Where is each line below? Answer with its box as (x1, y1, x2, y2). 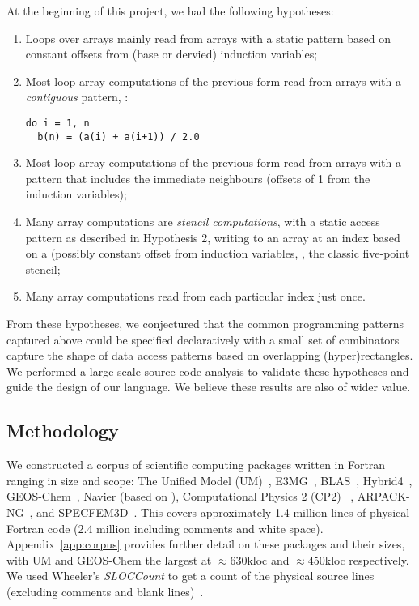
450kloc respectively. (307, 551, 409, 568)
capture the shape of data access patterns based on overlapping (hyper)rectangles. (6, 347, 413, 364)
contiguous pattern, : (25, 88, 129, 105)
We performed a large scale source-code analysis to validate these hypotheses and (6, 362, 409, 379)
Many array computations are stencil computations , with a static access (25, 213, 380, 230)
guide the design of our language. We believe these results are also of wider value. (6, 378, 411, 395)
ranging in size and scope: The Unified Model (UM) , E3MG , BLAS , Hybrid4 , (6, 472, 413, 489)
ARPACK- (357, 488, 410, 505)
